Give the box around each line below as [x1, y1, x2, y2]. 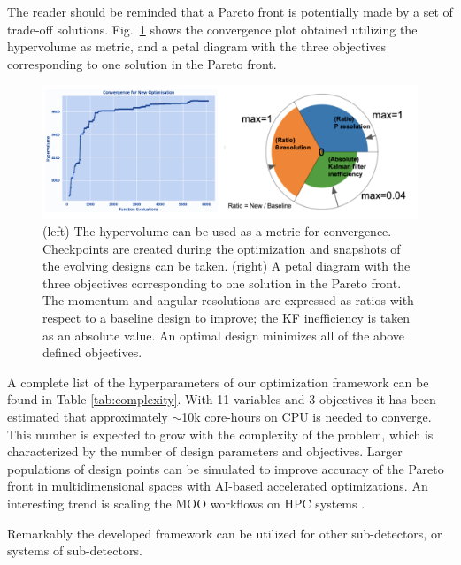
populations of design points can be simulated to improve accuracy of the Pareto [7, 459, 444, 477]
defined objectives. [42, 343, 142, 362]
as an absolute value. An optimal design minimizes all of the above [42, 325, 405, 344]
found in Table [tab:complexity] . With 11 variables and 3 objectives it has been [7, 390, 436, 408]
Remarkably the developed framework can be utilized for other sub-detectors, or [7, 523, 442, 542]
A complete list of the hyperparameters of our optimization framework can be [7, 372, 429, 391]
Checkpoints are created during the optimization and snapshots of [42, 239, 401, 257]
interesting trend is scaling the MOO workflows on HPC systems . [7, 494, 365, 512]
